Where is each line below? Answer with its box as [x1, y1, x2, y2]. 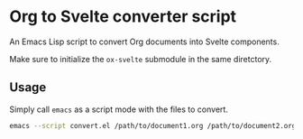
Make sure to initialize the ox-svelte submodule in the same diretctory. [9, 53, 272, 64]
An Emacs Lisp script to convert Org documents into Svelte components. [9, 36, 280, 47]
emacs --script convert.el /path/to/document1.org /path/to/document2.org [9, 121, 297, 130]
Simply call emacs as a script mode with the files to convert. [9, 104, 228, 115]
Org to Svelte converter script [9, 6, 237, 27]
